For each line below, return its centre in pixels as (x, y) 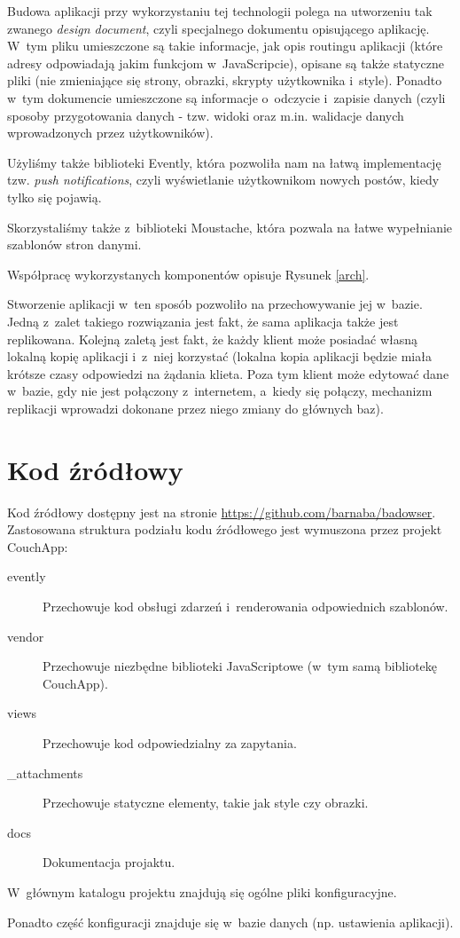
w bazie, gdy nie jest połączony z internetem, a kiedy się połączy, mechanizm (220, 391)
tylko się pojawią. (55, 197)
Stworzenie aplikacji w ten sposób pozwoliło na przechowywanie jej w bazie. (215, 304)
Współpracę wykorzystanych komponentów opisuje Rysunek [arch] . (188, 274)
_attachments (45, 772)
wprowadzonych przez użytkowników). (110, 133)
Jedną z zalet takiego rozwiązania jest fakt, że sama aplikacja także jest (203, 321)
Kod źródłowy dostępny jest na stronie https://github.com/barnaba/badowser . (222, 512)
